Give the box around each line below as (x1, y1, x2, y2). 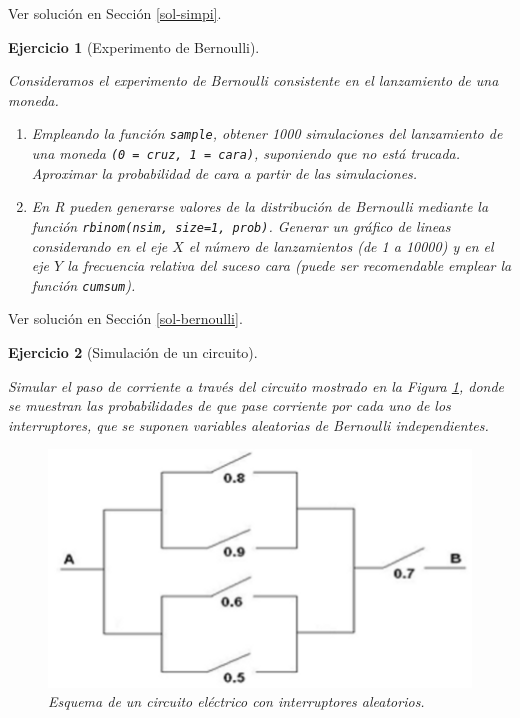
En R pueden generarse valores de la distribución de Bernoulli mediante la (31, 196, 489, 217)
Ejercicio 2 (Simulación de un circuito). (8, 341, 258, 362)
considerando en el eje (31, 235, 168, 256)
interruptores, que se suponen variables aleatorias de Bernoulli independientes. (8, 414, 489, 435)
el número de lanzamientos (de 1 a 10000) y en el (188, 235, 494, 256)
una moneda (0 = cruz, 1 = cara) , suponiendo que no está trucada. (31, 143, 460, 164)
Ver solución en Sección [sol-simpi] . (8, 3, 222, 23)
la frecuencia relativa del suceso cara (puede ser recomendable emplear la (67, 255, 512, 276)
